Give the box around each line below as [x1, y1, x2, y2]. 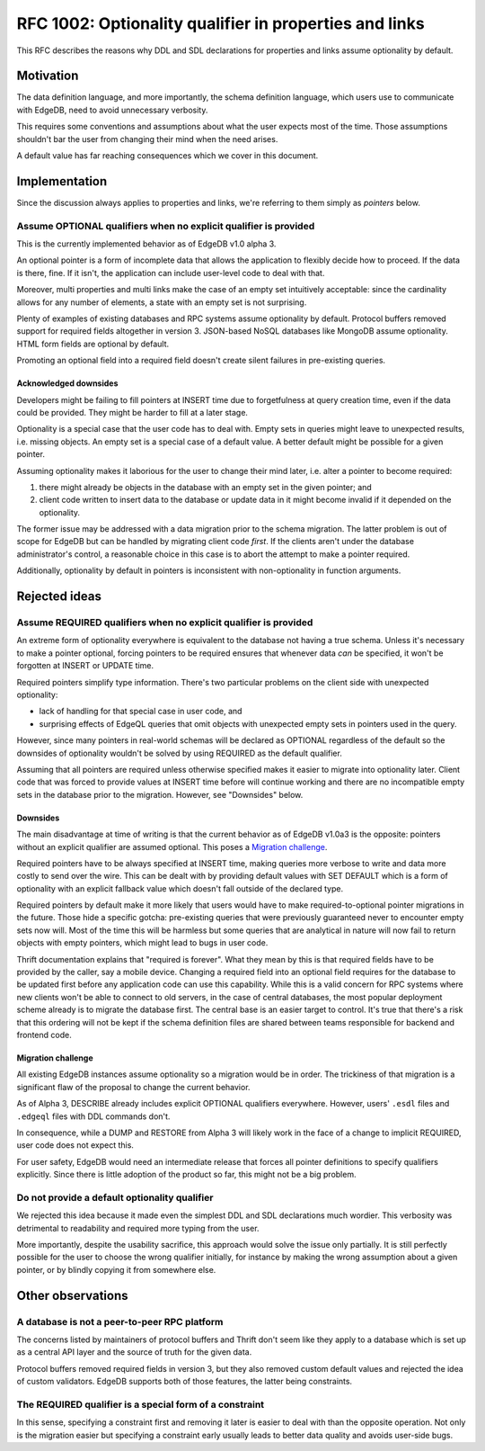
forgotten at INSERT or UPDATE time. [16, 660, 154, 671]
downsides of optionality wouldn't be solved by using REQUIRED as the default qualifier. [16, 748, 343, 758]
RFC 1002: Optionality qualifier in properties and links [16, 13, 426, 33]
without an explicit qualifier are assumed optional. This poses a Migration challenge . [16, 841, 328, 852]
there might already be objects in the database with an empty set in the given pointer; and [39, 481, 372, 492]
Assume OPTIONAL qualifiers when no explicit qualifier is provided [16, 219, 315, 232]
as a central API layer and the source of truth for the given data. [16, 1347, 252, 1357]
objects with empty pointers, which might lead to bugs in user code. [16, 937, 269, 948]
